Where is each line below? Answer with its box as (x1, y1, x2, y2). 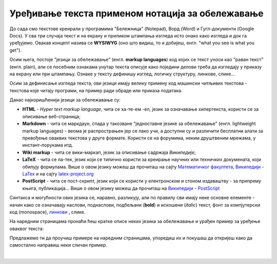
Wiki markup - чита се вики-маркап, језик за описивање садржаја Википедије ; (22, 149, 196, 155)
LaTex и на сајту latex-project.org (22, 171, 94, 177)
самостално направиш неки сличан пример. (9, 242, 107, 248)
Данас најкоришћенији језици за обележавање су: (9, 97, 121, 103)
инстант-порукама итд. (22, 142, 73, 148)
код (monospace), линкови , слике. (9, 209, 86, 215)
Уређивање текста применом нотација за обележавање (9, 8, 264, 19)
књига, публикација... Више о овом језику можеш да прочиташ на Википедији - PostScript (22, 185, 220, 191)
